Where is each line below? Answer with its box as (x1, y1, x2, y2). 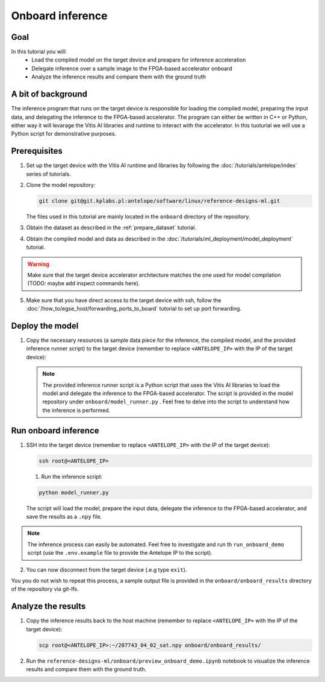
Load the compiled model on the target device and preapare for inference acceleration (31, 56, 246, 63)
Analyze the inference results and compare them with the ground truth (31, 73, 206, 81)
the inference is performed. (42, 406, 111, 414)
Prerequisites (11, 146, 63, 156)
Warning (27, 260, 49, 268)
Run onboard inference (11, 425, 99, 435)
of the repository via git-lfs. (11, 586, 79, 593)
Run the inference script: (41, 473, 102, 480)
